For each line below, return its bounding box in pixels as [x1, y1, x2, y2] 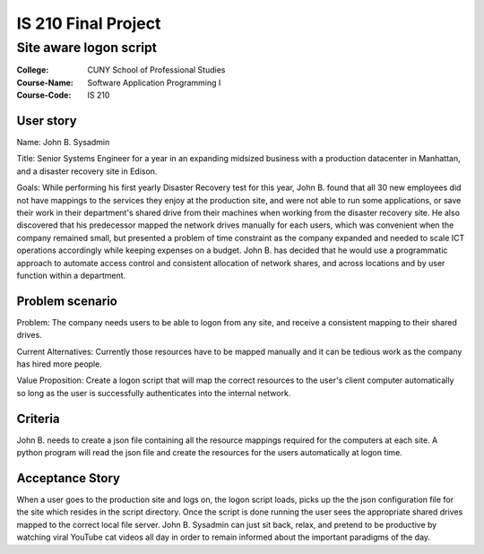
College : [16, 65, 49, 75]
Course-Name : [16, 77, 73, 88]
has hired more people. [16, 359, 102, 369]
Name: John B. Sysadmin [16, 137, 110, 148]
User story [16, 113, 77, 128]
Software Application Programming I [87, 77, 221, 88]
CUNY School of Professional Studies [87, 65, 226, 75]
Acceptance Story [16, 471, 121, 486]
